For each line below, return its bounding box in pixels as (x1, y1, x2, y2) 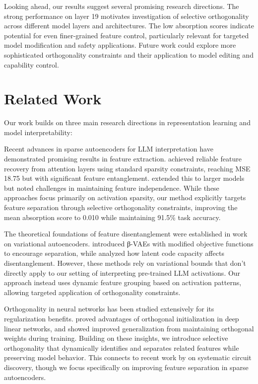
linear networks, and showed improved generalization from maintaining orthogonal (4, 323, 254, 333)
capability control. (4, 59, 59, 70)
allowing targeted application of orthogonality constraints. (4, 287, 181, 297)
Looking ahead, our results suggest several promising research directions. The (4, 1, 239, 11)
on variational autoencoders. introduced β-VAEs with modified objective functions (4, 238, 254, 248)
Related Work (4, 88, 102, 109)
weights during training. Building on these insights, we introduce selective (4, 333, 228, 343)
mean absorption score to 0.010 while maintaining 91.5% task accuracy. (4, 212, 221, 222)
